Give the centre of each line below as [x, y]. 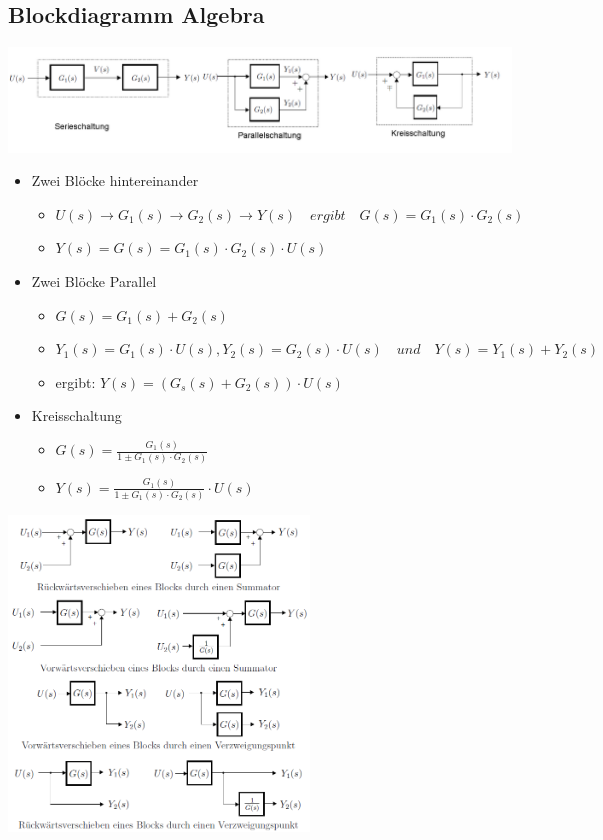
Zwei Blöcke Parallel [94, 280]
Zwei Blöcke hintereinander [115, 180]
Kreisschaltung [76, 415]
